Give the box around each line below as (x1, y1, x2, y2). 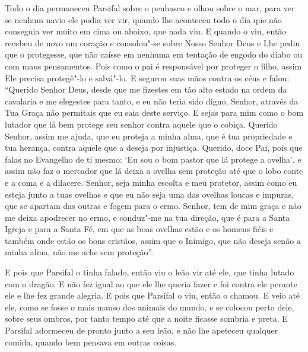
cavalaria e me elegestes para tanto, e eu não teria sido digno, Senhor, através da (5, 94, 299, 107)
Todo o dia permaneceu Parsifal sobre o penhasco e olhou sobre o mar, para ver (5, 2, 295, 14)
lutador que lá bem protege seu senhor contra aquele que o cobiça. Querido (5, 118, 278, 130)
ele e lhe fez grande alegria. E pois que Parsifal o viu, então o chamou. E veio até (5, 289, 300, 302)
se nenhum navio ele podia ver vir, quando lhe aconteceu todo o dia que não (5, 13, 282, 26)
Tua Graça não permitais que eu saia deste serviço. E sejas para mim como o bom (5, 106, 304, 119)
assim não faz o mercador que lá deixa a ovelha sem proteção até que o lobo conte (5, 164, 303, 177)
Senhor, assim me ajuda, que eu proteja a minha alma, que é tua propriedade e (5, 129, 293, 142)
